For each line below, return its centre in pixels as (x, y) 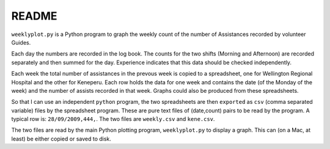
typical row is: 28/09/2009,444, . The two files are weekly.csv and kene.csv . (113, 119)
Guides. (21, 42)
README (34, 16)
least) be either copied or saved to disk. (61, 139)
